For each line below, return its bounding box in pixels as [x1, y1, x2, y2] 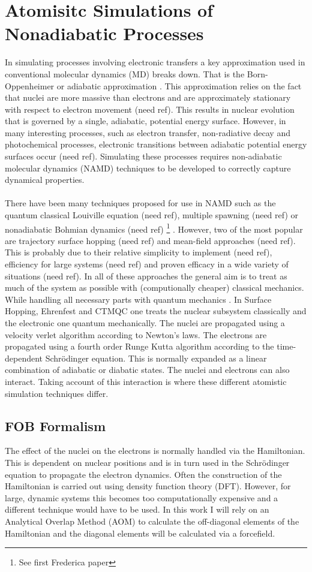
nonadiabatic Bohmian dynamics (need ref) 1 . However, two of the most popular [5, 221, 303, 235]
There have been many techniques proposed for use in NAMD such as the [5, 197, 276, 209]
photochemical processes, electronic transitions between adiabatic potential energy [5, 138, 307, 150]
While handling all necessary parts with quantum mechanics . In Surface [5, 293, 272, 305]
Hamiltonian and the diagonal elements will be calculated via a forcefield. [5, 526, 275, 539]
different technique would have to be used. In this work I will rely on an [5, 503, 269, 516]
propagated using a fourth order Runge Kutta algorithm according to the [5, 340, 274, 353]
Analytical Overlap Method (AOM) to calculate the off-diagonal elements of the [5, 514, 299, 527]
